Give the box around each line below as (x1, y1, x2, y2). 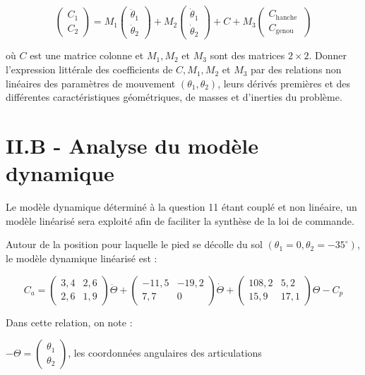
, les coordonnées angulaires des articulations (68, 345, 262, 360)
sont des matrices (210, 48, 285, 63)
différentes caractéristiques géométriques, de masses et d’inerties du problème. (6, 90, 342, 104)
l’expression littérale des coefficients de (6, 62, 173, 77)
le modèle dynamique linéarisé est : (6, 250, 157, 265)
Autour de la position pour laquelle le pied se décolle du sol (6, 237, 263, 252)
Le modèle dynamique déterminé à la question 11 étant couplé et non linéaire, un (6, 199, 357, 214)
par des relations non (251, 62, 342, 77)
